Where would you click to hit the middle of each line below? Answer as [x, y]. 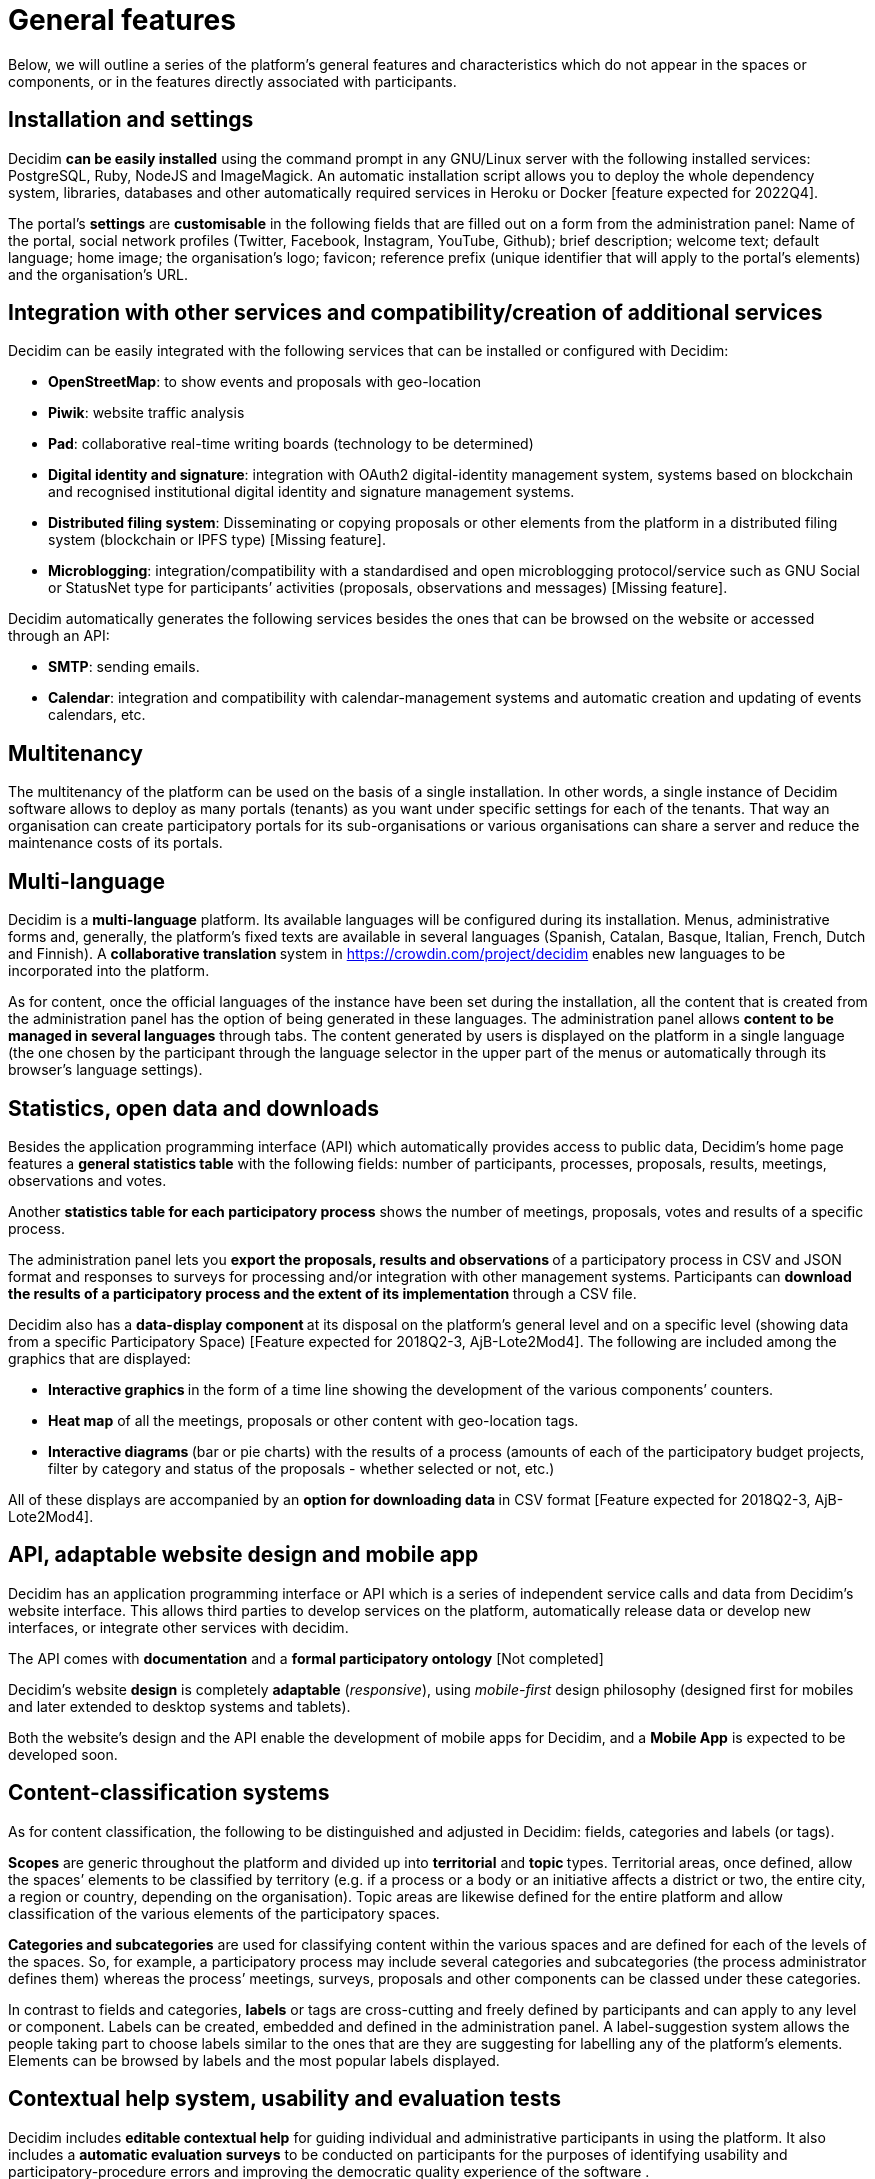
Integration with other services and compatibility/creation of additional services [415, 313]
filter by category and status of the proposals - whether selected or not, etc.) [301, 1468]
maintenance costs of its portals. [115, 843]
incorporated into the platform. [109, 971]
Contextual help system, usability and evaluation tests [284, 2099]
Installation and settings [131, 120]
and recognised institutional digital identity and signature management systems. [311, 492]
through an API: [59, 636]
